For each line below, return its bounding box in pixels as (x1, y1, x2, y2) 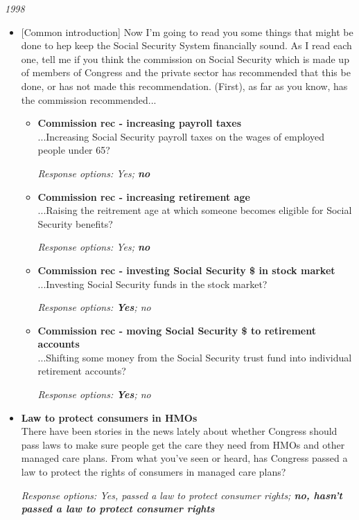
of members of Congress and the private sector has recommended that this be (21, 65, 351, 80)
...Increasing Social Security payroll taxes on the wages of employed (37, 129, 324, 143)
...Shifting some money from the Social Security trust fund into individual (37, 350, 352, 364)
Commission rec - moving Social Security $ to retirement (37, 323, 316, 337)
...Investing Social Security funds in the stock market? (37, 276, 268, 291)
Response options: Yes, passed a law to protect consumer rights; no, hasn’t (21, 487, 342, 502)
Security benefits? (37, 216, 113, 231)
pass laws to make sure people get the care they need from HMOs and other (21, 437, 345, 451)
